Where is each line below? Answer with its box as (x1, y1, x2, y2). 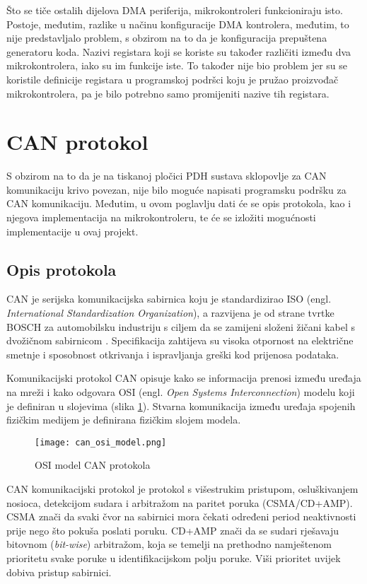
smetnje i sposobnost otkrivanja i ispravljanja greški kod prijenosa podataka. (6, 346, 339, 361)
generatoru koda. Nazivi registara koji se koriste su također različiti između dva (6, 44, 351, 59)
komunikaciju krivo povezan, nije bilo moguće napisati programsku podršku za (6, 182, 346, 197)
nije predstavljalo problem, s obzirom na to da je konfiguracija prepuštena (6, 30, 327, 45)
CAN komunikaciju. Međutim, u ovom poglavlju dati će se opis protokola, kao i (6, 196, 351, 211)
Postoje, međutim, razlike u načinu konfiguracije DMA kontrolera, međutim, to (6, 16, 349, 31)
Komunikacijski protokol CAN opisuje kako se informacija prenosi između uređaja (6, 370, 361, 385)
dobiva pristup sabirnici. (6, 564, 112, 579)
